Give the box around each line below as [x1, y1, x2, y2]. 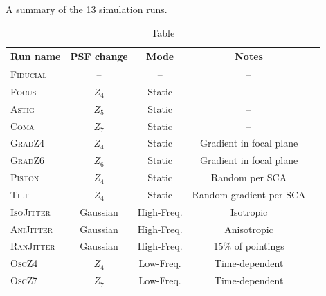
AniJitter [10, 221, 53, 236]
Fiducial [10, 67, 47, 82]
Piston [10, 170, 39, 185]
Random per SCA [211, 170, 287, 185]
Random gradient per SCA [192, 187, 306, 201]
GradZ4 [10, 136, 45, 150]
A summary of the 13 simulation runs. [6, 2, 167, 16]
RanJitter [10, 239, 55, 253]
